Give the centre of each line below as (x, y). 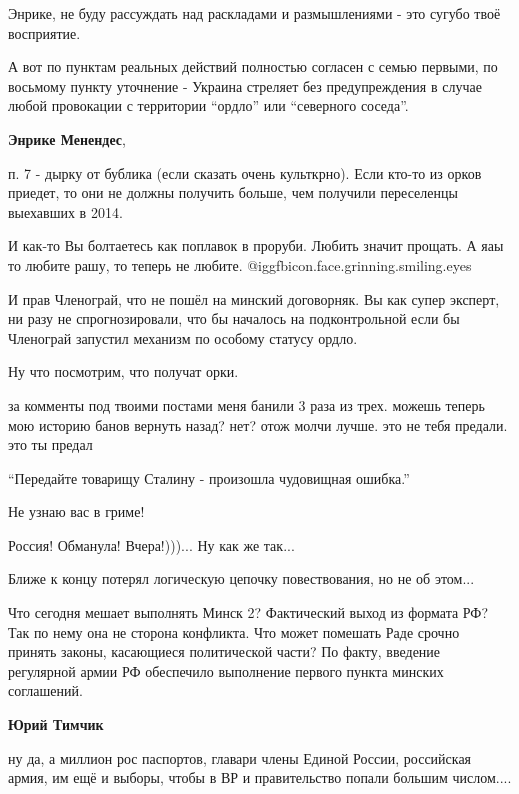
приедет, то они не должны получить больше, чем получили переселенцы (233, 192)
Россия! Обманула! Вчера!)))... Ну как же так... (151, 544)
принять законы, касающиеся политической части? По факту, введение (224, 651)
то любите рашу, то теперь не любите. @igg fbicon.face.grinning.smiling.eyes (240, 264)
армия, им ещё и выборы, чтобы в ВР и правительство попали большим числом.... (260, 777)
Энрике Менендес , (67, 138)
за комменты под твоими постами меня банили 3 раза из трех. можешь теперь (246, 404)
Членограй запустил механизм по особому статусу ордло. (183, 337)
